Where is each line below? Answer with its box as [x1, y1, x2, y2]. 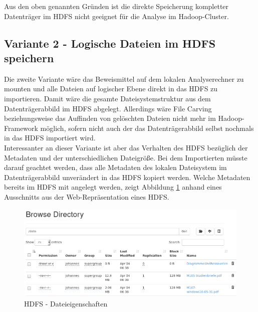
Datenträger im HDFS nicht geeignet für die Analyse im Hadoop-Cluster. [4, 11, 229, 21]
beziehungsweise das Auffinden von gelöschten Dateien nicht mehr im [4, 113, 216, 123]
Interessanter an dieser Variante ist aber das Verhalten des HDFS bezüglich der [4, 142, 248, 152]
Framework [4, 122, 38, 133]
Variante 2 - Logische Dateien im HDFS [4, 35, 216, 51]
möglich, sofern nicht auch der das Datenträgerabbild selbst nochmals [40, 122, 254, 133]
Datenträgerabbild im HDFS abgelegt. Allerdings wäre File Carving [4, 103, 212, 113]
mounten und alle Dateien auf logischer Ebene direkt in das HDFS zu [4, 83, 218, 94]
